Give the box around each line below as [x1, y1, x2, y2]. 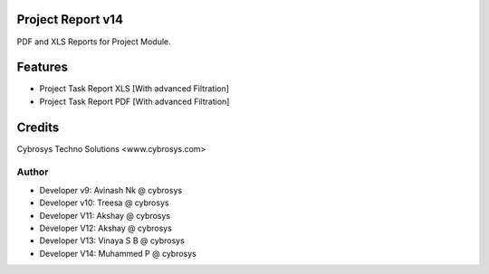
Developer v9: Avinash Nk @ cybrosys [39, 184, 183, 195]
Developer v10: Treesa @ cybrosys [39, 197, 169, 208]
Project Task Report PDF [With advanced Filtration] [39, 96, 230, 107]
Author [16, 165, 49, 178]
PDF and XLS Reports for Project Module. [16, 36, 171, 47]
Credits [16, 119, 60, 135]
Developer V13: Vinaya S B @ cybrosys [39, 235, 185, 246]
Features [16, 60, 68, 75]
